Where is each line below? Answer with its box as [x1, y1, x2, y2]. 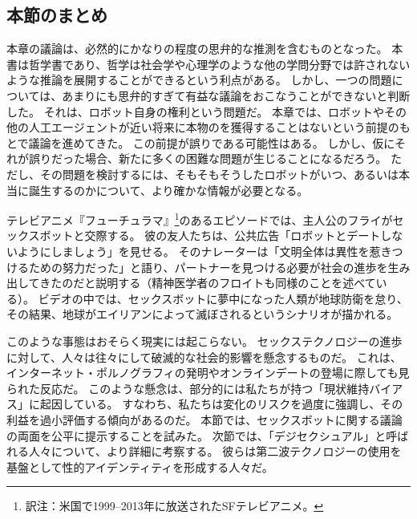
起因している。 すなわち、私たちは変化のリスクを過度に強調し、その [39, 395, 403, 412]
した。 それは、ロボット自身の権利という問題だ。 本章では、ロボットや [6, 103, 384, 120]
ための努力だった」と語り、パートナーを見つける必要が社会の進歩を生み [28, 258, 411, 275]
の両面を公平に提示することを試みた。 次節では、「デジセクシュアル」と [6, 427, 387, 444]
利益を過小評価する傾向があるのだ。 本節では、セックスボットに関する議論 [6, 411, 403, 428]
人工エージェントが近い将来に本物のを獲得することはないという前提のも [28, 119, 411, 136]
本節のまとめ [6, 2, 107, 27]
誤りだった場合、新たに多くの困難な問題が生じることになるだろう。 [28, 150, 387, 167]
